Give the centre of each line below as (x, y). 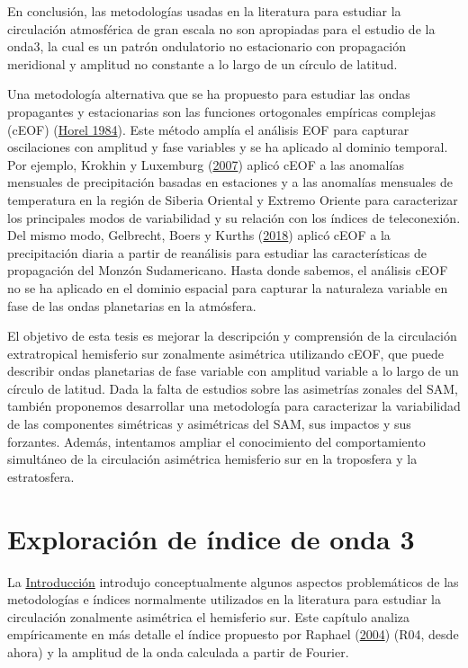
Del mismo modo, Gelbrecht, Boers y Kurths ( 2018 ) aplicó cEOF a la (199, 235)
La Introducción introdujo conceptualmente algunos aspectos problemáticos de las (233, 581)
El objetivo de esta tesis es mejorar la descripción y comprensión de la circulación (232, 336)
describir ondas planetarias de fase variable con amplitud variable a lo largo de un (233, 371)
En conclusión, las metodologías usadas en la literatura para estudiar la (204, 11)
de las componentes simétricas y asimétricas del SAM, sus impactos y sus (209, 424)
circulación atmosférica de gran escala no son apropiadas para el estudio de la (221, 28)
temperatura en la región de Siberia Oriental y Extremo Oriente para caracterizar (233, 199)
